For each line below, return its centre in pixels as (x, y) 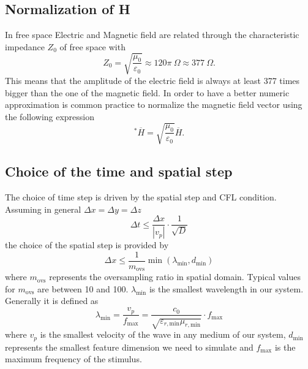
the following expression (50, 116)
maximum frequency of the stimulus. (73, 359)
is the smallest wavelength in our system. (226, 288)
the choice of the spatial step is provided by (87, 245)
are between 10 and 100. (83, 288)
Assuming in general (43, 209)
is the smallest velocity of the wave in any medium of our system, (163, 334)
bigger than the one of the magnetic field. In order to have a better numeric (147, 92)
